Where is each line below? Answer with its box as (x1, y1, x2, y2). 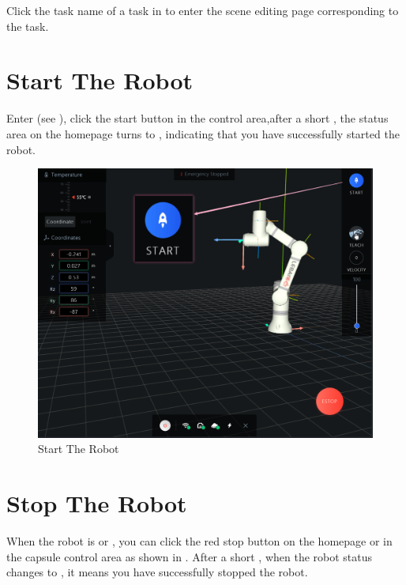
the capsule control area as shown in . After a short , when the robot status (6, 548, 373, 564)
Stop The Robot (6, 487, 187, 519)
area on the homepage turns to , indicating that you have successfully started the (6, 125, 400, 142)
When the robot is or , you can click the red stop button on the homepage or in (6, 533, 393, 549)
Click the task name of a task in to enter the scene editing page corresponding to (6, 2, 399, 18)
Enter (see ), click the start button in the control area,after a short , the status (6, 110, 389, 126)
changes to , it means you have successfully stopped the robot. (6, 564, 308, 580)
